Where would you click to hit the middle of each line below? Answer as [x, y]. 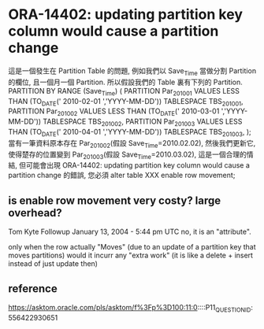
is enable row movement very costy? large [115, 200]
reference [33, 288]
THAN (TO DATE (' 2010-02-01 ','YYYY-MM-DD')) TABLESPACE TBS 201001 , [126, 102]
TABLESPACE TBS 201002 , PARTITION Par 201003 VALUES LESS [143, 122]
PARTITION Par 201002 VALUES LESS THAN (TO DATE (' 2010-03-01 [114, 112]
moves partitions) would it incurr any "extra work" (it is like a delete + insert [131, 255]
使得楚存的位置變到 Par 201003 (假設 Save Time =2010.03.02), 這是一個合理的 [127, 155]
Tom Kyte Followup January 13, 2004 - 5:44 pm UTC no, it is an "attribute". [130, 232]
